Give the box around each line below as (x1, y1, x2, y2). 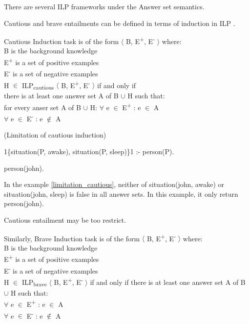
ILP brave (21, 277, 47, 288)
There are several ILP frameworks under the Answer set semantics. (4, 1, 205, 11)
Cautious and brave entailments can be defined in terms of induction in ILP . (4, 18, 235, 28)
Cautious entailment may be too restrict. (4, 214, 126, 225)
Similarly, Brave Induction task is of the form (4, 233, 140, 243)
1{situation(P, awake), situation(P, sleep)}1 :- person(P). (4, 146, 174, 156)
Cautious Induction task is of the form (4, 36, 119, 46)
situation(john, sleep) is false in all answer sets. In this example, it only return (4, 188, 238, 199)
